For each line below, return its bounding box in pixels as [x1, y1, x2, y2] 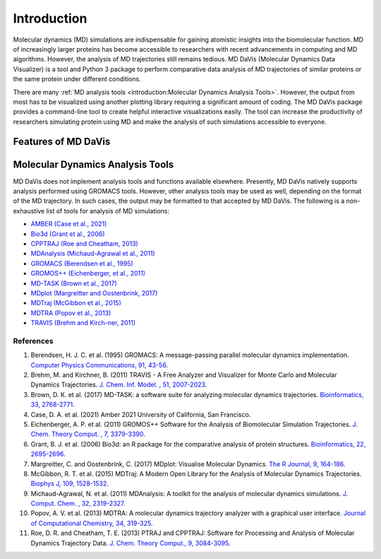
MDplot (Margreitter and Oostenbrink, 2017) [30, 288, 158, 297]
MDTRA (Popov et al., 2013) [30, 308, 111, 317]
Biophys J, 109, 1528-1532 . [30, 479, 109, 488]
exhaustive [13, 206, 45, 215]
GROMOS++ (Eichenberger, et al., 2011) [30, 269, 146, 278]
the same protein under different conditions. [13, 75, 141, 83]
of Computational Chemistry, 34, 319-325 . [30, 519, 153, 527]
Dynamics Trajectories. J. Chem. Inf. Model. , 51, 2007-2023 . [30, 380, 207, 389]
